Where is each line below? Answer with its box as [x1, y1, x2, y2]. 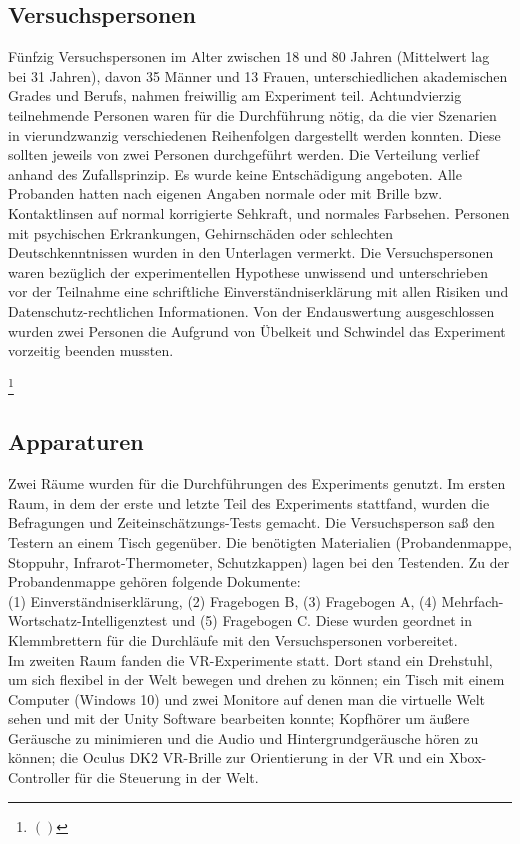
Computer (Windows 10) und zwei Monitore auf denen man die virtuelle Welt [8, 688, 485, 709]
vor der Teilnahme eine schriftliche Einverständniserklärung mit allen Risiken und [8, 281, 509, 302]
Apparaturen [8, 426, 144, 457]
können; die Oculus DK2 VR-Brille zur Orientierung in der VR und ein [8, 747, 445, 768]
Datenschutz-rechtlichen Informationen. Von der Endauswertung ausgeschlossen [8, 300, 495, 321]
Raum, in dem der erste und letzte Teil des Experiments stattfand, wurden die [8, 492, 490, 513]
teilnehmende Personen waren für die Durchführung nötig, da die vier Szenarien [8, 104, 497, 125]
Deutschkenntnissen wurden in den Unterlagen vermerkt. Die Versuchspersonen [8, 242, 494, 263]
